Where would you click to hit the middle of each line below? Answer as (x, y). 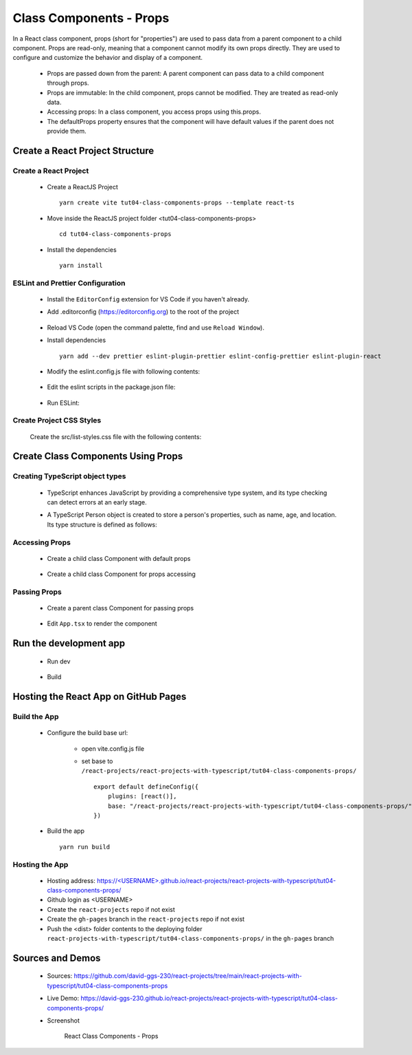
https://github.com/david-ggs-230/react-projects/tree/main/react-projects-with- (188, 976)
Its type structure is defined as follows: (102, 524)
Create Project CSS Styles (57, 420)
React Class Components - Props (111, 1036)
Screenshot (64, 1021)
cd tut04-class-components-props (115, 234)
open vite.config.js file (113, 748)
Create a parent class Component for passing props (121, 608)
